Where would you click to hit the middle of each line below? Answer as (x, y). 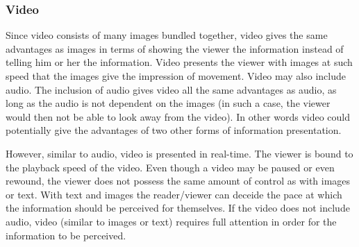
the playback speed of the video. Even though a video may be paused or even (170, 167)
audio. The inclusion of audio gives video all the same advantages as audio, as (171, 89)
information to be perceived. (66, 235)
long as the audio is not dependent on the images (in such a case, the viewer (168, 103)
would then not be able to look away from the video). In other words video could (178, 116)
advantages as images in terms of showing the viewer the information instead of (175, 48)
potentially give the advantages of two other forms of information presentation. (174, 130)
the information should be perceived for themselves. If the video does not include (178, 208)
